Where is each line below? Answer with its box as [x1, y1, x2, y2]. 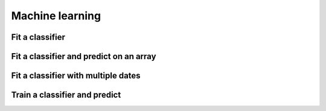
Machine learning [11, 9, 101, 22]
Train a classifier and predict [11, 90, 121, 100]
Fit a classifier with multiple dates [11, 71, 141, 81]
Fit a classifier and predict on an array [11, 51, 156, 62]
